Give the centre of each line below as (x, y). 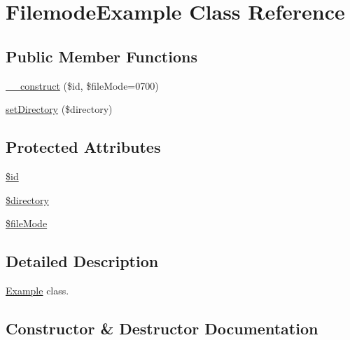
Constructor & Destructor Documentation (162, 328)
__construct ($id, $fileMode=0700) (82, 85)
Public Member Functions (101, 56)
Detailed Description (82, 261)
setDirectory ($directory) (59, 109)
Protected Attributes (83, 147)
